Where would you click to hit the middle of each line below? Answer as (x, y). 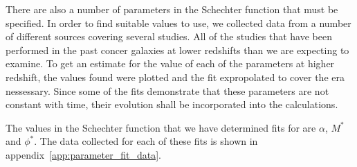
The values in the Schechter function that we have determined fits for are (161, 127)
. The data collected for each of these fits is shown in (146, 141)
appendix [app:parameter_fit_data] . (83, 154)
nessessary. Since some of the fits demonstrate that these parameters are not (167, 90)
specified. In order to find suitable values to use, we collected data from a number (178, 23)
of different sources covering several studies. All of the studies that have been (169, 36)
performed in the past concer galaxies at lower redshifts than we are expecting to (177, 50)
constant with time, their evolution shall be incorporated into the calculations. (172, 104)
